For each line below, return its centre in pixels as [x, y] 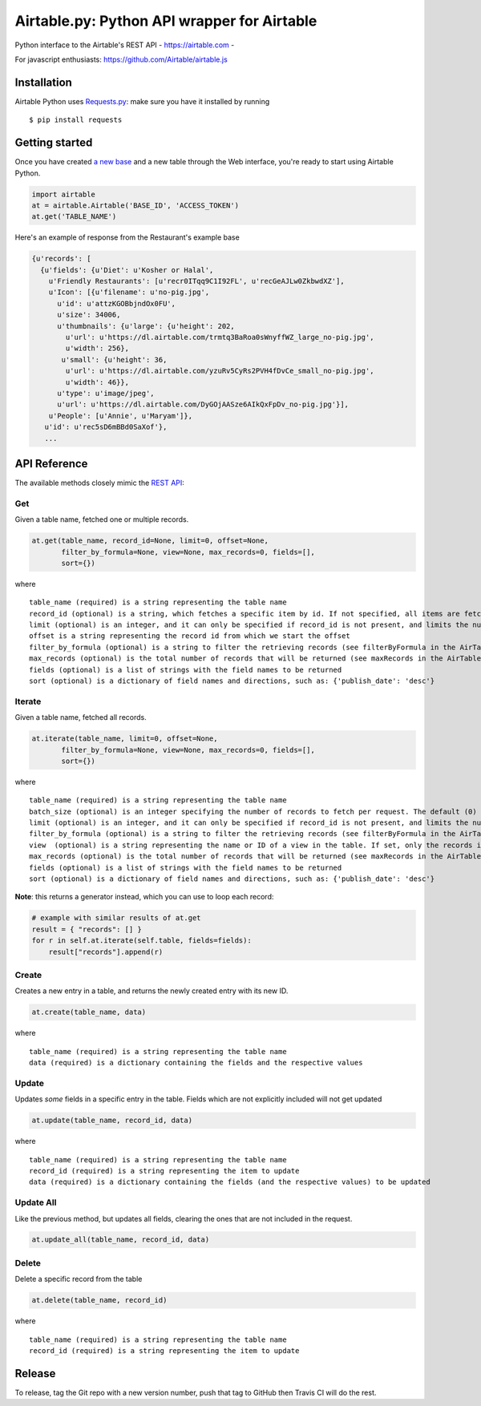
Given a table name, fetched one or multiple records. [102, 519]
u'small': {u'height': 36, [114, 360]
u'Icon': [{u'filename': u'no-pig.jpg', [129, 292]
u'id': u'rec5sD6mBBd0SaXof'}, [106, 427]
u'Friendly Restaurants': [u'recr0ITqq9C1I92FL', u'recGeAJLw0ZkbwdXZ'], [196, 281]
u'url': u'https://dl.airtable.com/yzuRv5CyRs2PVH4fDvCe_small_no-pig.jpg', [220, 371]
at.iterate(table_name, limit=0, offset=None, [125, 739]
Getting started [54, 143]
